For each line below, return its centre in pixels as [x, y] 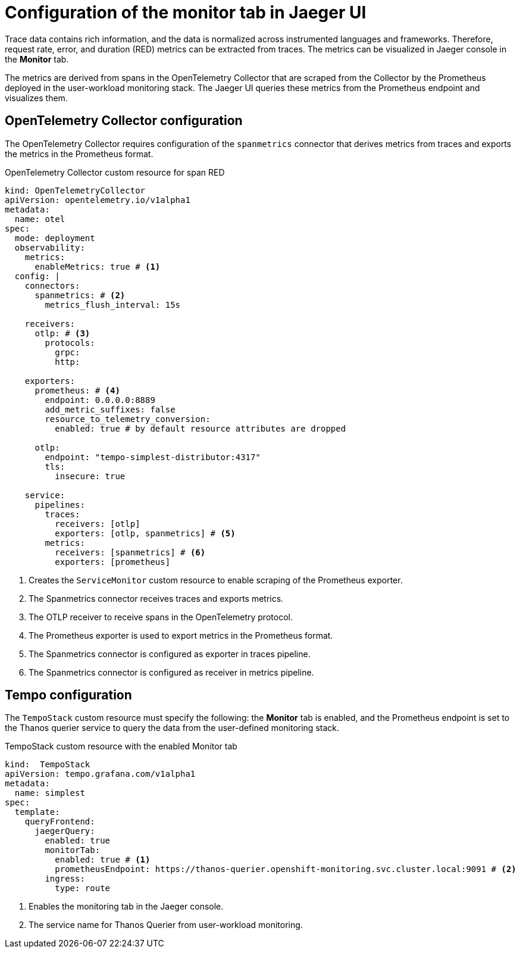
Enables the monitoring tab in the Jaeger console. [126, 907]
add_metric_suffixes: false [110, 409]
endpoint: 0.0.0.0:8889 [100, 400]
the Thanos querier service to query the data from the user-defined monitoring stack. [172, 728]
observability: [50, 247]
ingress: [65, 879]
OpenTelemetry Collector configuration [124, 121]
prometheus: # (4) [77, 390]
